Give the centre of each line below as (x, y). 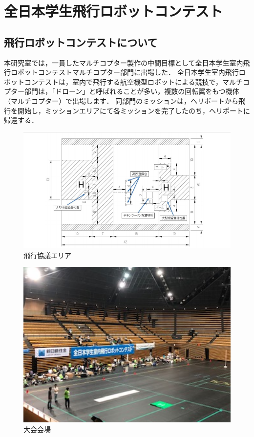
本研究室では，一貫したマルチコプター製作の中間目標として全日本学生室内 (124, 62)
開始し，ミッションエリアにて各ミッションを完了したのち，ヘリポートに (134, 110)
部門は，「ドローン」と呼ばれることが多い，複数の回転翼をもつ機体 (132, 91)
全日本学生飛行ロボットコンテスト (114, 11)
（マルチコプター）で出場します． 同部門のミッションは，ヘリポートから (121, 100)
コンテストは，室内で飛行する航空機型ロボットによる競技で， (123, 81)
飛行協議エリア (47, 255)
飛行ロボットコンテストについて (81, 42)
